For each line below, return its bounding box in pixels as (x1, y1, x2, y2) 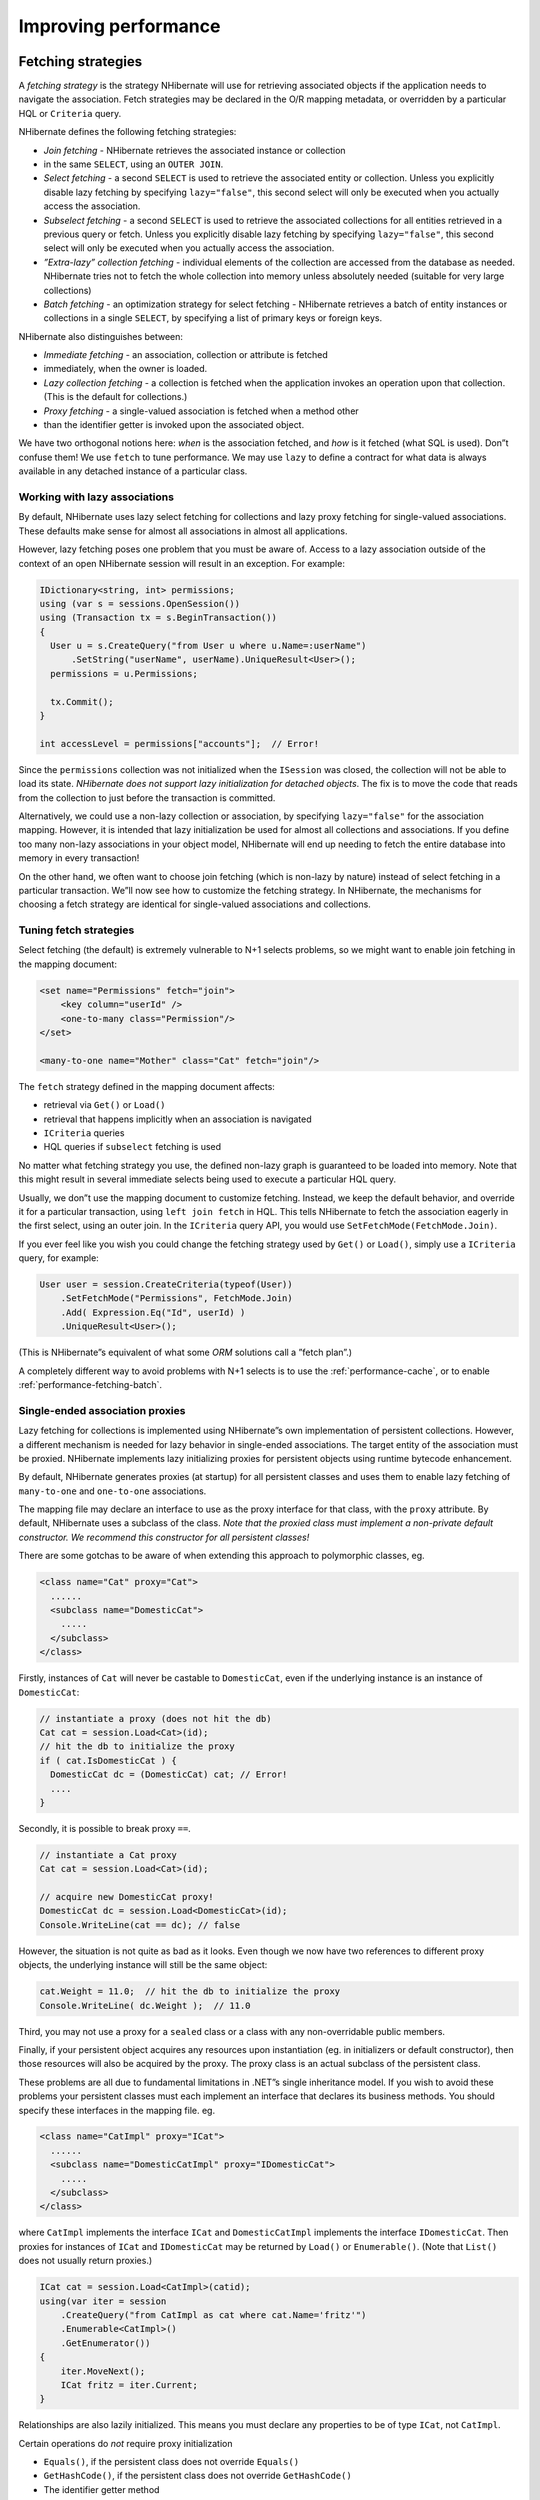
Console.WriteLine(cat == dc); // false (39, 1919, 240, 1930)
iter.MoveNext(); (60, 2365, 146, 2377)
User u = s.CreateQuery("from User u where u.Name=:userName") (50, 640, 367, 652)
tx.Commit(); (50, 696, 114, 707)
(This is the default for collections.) (43, 391, 188, 403)
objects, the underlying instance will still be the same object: (18, 1959, 268, 1971)
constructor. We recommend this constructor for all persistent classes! (18, 1531, 310, 1543)
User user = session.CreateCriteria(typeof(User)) (39, 1279, 294, 1290)
